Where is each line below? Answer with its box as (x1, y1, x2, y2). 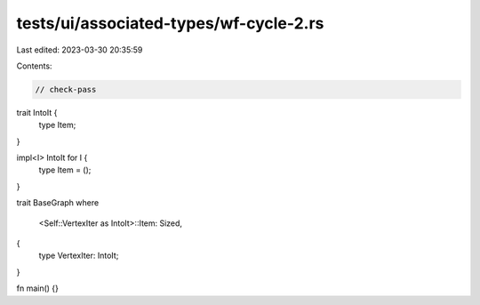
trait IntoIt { (16, 107, 58, 117)
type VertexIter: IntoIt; (38, 250, 119, 261)
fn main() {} (16, 283, 60, 293)
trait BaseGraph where (16, 197, 100, 208)
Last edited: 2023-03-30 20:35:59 (16, 44, 143, 55)
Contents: (16, 60, 52, 71)
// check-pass (35, 84, 97, 94)
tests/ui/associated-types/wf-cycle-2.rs (16, 13, 324, 33)
